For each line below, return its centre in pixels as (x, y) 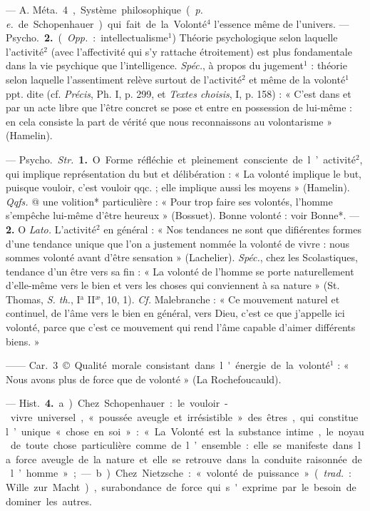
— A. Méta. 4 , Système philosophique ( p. (104, 9)
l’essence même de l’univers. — (282, 23)
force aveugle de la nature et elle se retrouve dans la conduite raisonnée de (189, 459)
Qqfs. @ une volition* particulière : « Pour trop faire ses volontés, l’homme (169, 201)
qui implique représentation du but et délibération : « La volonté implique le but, (184, 173)
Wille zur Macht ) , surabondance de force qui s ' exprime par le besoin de (181, 487)
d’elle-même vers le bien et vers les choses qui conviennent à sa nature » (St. (173, 285)
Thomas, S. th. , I (43, 299)
